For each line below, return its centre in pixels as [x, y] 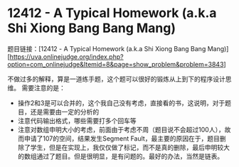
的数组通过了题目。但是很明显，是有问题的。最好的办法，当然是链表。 [121, 156]
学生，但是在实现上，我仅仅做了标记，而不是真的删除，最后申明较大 [130, 147]
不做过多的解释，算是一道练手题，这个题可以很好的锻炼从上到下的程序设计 [116, 79]
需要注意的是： [43, 87]
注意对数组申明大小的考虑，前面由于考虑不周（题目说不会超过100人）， [121, 129]
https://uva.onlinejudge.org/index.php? [67, 56]
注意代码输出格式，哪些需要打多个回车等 [77, 120]
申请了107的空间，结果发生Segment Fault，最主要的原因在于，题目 [122, 138]
